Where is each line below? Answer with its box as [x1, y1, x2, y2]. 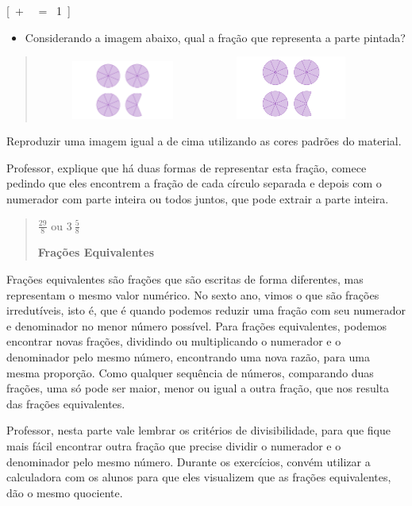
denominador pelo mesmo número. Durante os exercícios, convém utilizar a [6, 453, 371, 469]
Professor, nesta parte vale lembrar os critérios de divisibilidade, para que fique [6, 422, 391, 438]
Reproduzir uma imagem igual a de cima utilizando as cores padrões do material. [6, 133, 402, 149]
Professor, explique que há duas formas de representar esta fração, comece [6, 159, 367, 176]
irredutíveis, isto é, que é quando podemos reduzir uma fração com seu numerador [6, 302, 406, 319]
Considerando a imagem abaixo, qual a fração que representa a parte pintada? [25, 29, 406, 45]
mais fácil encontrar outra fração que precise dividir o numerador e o [6, 437, 341, 454]
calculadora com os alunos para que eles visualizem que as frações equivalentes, [6, 469, 391, 485]
